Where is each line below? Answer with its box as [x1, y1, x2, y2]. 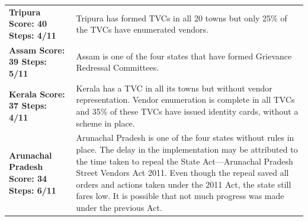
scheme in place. [76, 116, 135, 129]
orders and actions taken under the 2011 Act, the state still [76, 178, 291, 190]
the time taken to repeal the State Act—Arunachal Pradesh [76, 154, 293, 167]
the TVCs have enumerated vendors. [76, 23, 208, 36]
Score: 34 [9, 172, 47, 185]
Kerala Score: [9, 87, 65, 100]
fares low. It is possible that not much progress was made [76, 190, 284, 202]
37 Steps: [9, 99, 47, 112]
